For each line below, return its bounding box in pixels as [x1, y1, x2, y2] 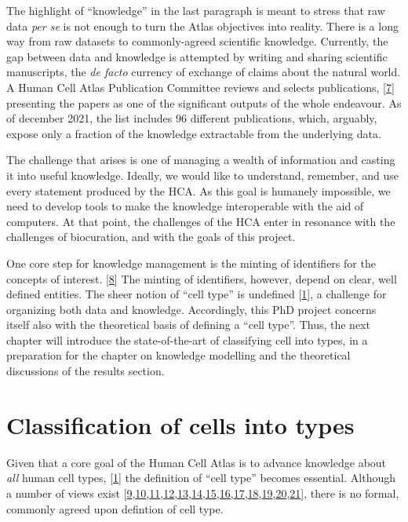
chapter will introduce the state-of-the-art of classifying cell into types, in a [6, 331, 368, 348]
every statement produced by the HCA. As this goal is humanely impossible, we [6, 182, 391, 199]
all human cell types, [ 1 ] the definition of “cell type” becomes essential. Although [6, 469, 395, 486]
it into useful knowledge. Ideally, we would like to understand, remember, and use [6, 166, 399, 183]
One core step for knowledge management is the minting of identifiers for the [6, 254, 376, 271]
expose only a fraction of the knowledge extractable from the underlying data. [6, 125, 381, 141]
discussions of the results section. [6, 363, 165, 379]
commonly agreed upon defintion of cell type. [6, 500, 224, 517]
